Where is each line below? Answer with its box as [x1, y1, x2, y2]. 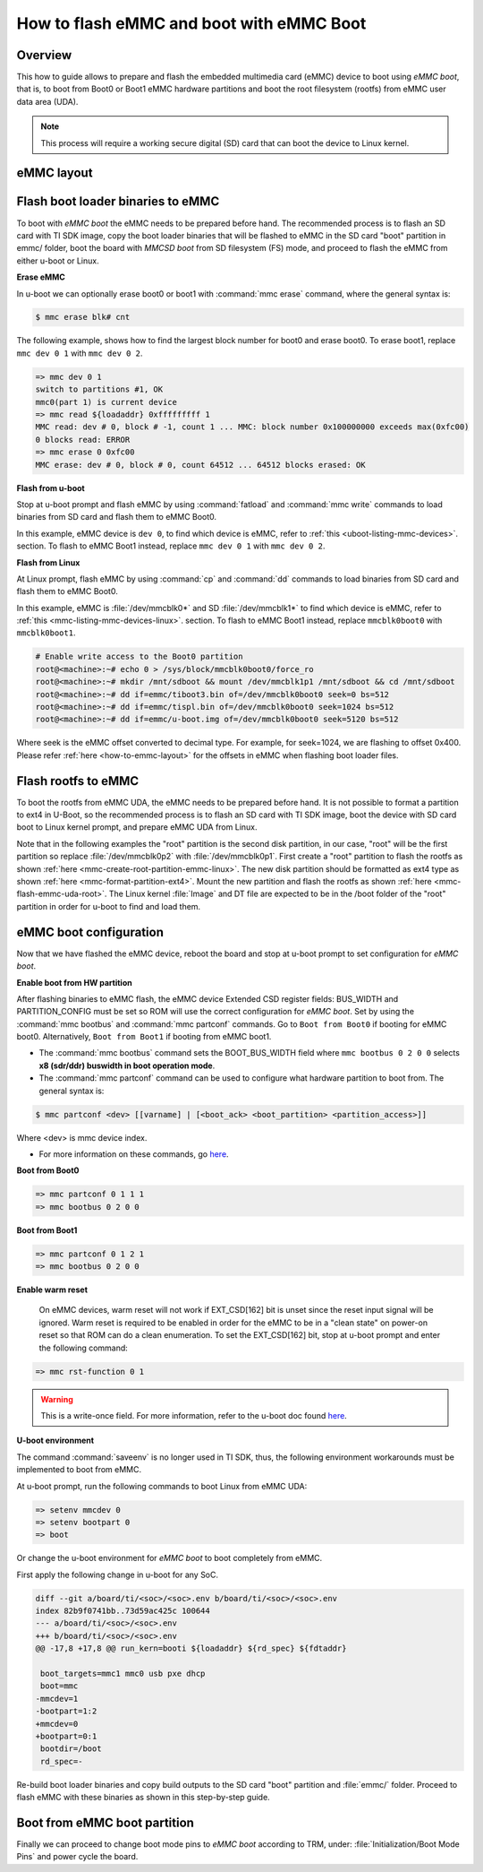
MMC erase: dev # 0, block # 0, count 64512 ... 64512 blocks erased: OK [35, 460, 366, 470]
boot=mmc [40, 1681, 79, 1691]
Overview [16, 47, 72, 63]
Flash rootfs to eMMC [16, 773, 140, 789]
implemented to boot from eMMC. [16, 1464, 142, 1475]
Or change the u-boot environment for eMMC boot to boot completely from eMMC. [16, 1553, 323, 1564]
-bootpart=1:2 [35, 1706, 97, 1716]
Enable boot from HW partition [16, 977, 133, 988]
